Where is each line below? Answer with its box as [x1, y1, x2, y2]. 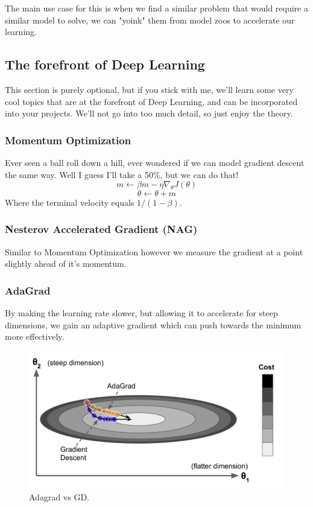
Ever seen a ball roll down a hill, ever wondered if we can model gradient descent [5, 156, 305, 168]
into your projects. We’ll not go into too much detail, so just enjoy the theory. [5, 107, 293, 120]
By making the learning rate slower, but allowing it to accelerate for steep [5, 307, 278, 319]
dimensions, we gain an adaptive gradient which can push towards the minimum [5, 318, 302, 331]
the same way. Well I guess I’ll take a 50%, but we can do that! [5, 168, 239, 180]
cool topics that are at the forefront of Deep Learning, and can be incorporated [5, 95, 298, 107]
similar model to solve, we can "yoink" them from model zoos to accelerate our [5, 13, 295, 26]
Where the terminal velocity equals [5, 196, 134, 208]
